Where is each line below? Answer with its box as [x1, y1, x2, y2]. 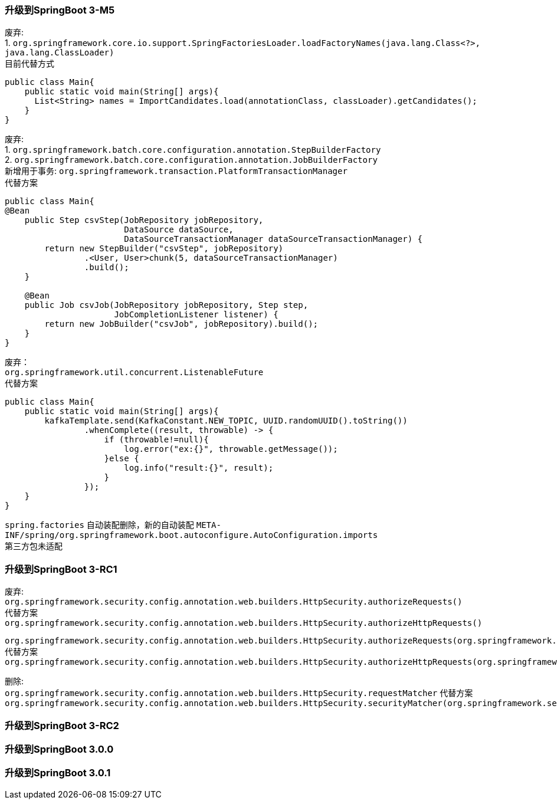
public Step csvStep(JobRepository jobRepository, [24, 215, 264, 225]
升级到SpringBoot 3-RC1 [5, 563, 117, 575]
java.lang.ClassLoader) [5, 48, 114, 58]
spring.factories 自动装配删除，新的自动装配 [5, 520, 194, 530]
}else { [104, 454, 139, 464]
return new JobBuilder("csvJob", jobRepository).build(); [44, 319, 319, 329]
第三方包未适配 [5, 541, 63, 552]
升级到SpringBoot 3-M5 [5, 4, 115, 16]
